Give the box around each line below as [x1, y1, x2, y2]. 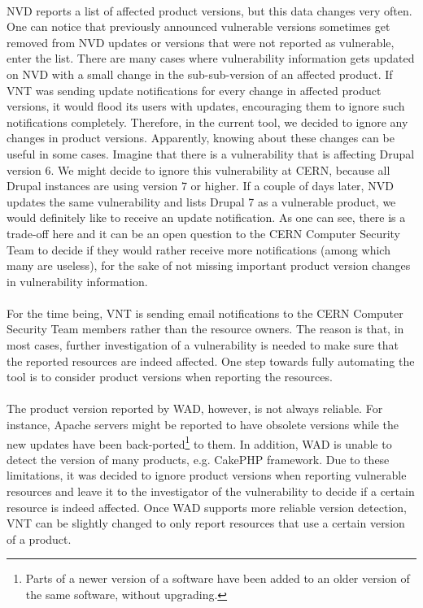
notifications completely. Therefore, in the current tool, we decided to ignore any [7, 113, 408, 130]
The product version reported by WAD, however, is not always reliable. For [7, 400, 383, 417]
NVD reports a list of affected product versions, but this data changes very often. [7, 2, 412, 19]
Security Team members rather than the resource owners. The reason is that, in [7, 320, 404, 337]
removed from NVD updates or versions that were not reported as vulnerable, [7, 33, 395, 50]
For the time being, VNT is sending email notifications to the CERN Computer [7, 304, 403, 321]
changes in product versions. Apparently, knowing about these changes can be [7, 129, 395, 146]
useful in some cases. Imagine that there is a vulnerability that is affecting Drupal [7, 145, 415, 162]
